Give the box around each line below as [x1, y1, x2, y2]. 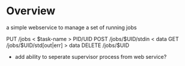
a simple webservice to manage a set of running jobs [6, 24, 137, 31]
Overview [6, 4, 56, 18]
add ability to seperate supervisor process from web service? [14, 53, 167, 60]
